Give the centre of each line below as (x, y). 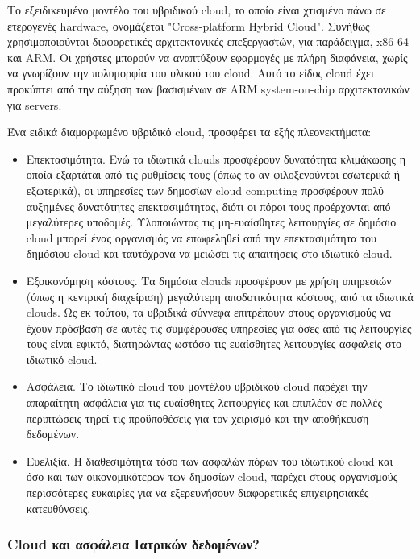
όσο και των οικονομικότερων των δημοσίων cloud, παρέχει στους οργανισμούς (212, 476)
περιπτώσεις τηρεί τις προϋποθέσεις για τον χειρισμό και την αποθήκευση (198, 418)
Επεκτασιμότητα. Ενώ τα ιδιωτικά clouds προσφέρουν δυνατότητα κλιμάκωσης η (216, 158)
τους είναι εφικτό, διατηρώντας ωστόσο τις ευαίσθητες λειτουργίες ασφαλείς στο (214, 344)
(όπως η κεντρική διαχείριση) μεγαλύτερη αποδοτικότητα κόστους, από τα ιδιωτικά (220, 296)
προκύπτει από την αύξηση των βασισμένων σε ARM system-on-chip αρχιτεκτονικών (208, 88)
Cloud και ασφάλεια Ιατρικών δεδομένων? (133, 544)
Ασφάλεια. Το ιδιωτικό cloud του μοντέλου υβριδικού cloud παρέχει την (197, 386)
